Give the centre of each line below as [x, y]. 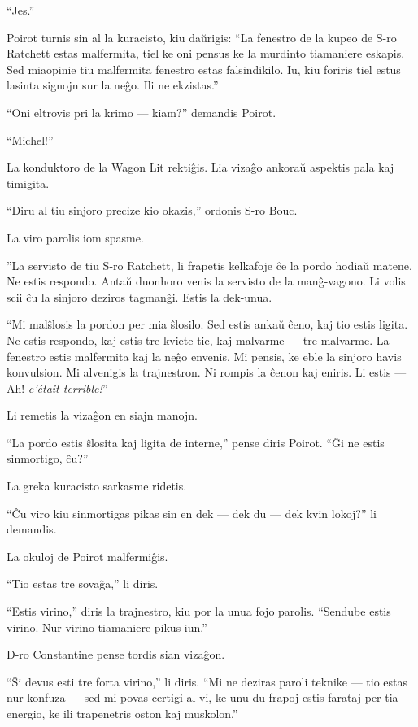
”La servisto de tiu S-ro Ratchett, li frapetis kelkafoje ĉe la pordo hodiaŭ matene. [209, 265]
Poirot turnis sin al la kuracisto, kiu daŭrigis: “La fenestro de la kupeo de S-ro [202, 37]
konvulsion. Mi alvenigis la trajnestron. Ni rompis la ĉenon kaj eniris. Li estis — [207, 372]
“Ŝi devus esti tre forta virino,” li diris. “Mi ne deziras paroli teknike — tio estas [207, 681]
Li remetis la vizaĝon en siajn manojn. [102, 415]
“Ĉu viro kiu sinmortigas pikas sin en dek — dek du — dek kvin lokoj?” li [192, 513]
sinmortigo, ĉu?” [48, 458]
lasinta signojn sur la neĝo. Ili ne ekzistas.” [113, 85]
